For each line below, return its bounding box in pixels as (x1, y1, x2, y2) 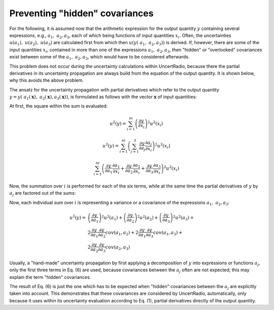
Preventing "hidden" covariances (9, 8, 154, 19)
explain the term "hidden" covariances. (9, 274, 91, 280)
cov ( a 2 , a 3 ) (105, 244, 130, 252)
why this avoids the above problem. (9, 77, 84, 83)
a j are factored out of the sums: (9, 190, 76, 197)
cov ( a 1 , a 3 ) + (153, 229, 183, 236)
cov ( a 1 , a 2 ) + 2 (105, 229, 139, 236)
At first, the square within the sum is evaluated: (9, 103, 108, 109)
